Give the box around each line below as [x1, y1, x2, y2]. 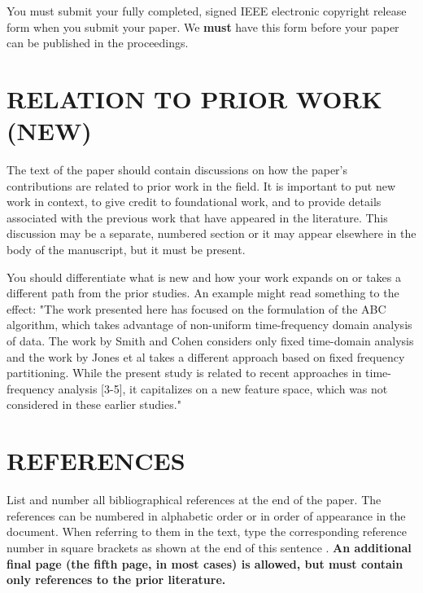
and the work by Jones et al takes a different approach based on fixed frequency [7, 348, 405, 365]
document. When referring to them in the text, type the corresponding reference [7, 523, 407, 540]
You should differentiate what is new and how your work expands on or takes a [7, 268, 402, 285]
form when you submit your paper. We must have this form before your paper [7, 18, 399, 35]
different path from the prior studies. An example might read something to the [7, 284, 399, 301]
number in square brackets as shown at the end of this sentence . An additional [7, 538, 412, 556]
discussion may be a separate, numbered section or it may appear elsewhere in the [7, 225, 416, 242]
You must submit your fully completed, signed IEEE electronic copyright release [7, 2, 407, 19]
